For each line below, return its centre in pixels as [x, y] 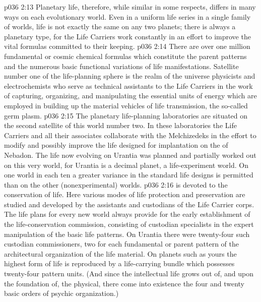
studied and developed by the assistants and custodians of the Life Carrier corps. [129, 204]
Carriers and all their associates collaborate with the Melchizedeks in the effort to [130, 135]
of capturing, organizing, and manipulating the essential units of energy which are [130, 96]
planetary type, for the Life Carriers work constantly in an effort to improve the [127, 36]
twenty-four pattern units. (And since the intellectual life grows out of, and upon [129, 274]
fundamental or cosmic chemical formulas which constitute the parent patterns [125, 56]
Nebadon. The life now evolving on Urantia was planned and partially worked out [130, 155]
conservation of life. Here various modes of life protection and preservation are [125, 194]
